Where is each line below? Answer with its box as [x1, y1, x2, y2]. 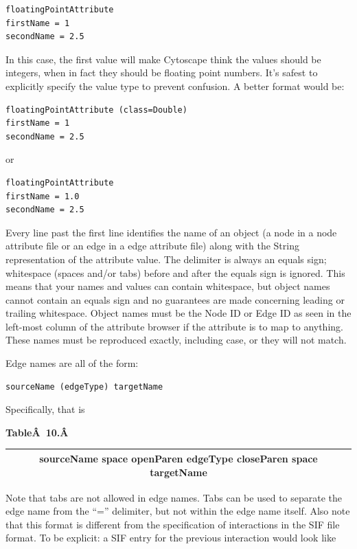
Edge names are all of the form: [5, 356, 139, 370]
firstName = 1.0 [5, 191, 80, 201]
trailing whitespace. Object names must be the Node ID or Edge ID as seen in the [5, 306, 352, 320]
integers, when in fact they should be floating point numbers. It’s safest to [5, 65, 318, 80]
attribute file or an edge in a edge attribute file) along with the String [5, 238, 299, 253]
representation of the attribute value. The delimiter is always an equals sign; [5, 251, 327, 266]
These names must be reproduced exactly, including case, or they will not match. [5, 333, 347, 347]
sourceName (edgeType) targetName [5, 381, 163, 392]
